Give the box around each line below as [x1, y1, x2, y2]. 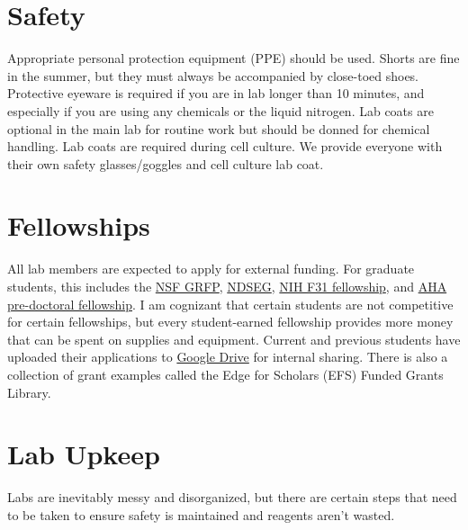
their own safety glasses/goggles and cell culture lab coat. [7, 154, 324, 173]
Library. [7, 382, 51, 401]
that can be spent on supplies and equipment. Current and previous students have [7, 329, 461, 348]
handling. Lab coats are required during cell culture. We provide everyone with [7, 137, 443, 156]
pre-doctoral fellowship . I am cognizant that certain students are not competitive [7, 294, 454, 313]
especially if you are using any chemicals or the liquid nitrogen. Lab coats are [7, 101, 434, 120]
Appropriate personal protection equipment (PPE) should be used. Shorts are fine [7, 49, 460, 67]
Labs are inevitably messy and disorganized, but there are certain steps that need [7, 488, 457, 507]
